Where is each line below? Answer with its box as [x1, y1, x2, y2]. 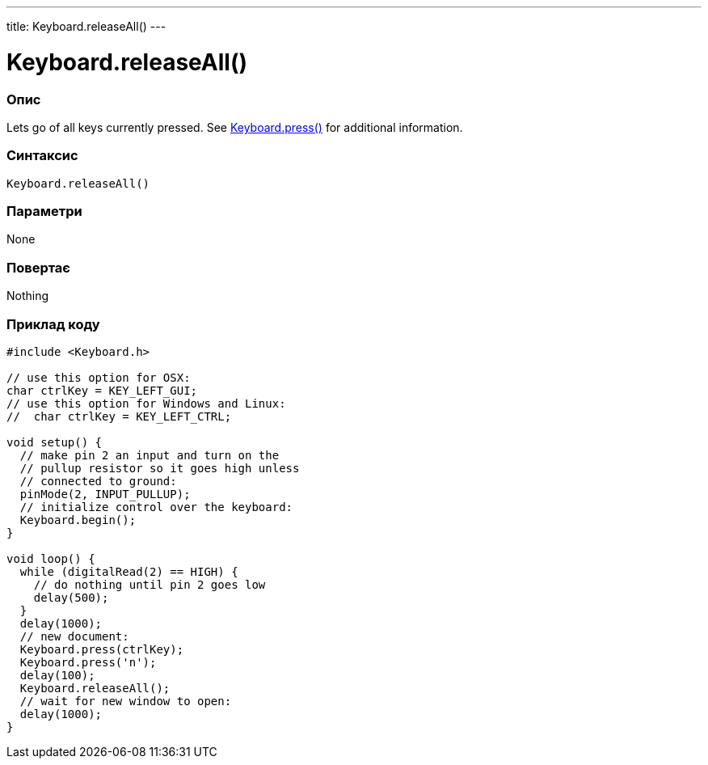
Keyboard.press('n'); [19, 655, 157, 669]
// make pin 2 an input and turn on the [19, 448, 280, 462]
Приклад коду [6, 315, 100, 332]
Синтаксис [6, 147, 78, 164]
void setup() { [6, 435, 103, 449]
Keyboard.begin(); [19, 513, 137, 526]
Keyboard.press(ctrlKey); [19, 642, 184, 656]
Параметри [6, 203, 82, 219]
